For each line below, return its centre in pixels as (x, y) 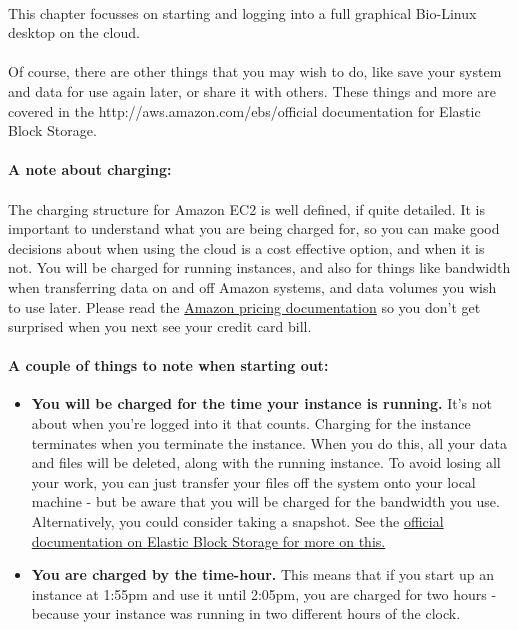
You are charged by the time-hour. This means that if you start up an (262, 574)
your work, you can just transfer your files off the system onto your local (253, 481)
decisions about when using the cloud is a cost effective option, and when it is (246, 247)
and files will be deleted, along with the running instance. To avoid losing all (266, 462)
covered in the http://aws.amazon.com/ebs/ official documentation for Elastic (244, 110)
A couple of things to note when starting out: (168, 365)
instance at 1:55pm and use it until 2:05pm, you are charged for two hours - (264, 593)
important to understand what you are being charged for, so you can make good (254, 228)
